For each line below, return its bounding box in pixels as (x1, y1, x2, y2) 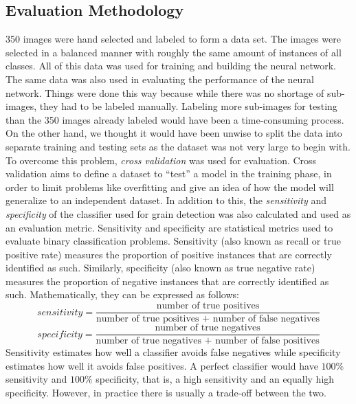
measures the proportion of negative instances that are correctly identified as (5, 273, 329, 288)
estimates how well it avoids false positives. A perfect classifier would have (5, 358, 318, 372)
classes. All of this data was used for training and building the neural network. (5, 58, 336, 73)
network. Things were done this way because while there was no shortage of (5, 85, 324, 100)
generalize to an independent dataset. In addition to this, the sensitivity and (5, 193, 327, 207)
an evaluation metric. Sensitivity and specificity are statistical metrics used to (5, 220, 333, 234)
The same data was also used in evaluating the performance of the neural (5, 71, 314, 86)
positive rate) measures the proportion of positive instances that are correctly (5, 247, 332, 261)
